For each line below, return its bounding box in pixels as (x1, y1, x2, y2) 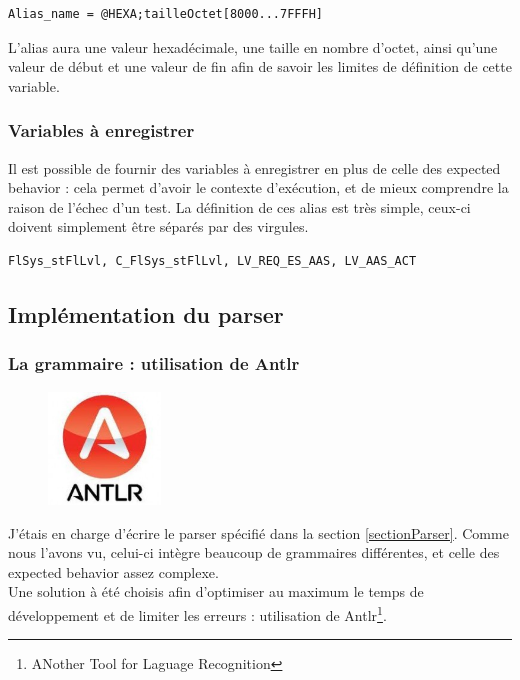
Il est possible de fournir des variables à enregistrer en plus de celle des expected (8, 157, 501, 178)
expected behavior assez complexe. (8, 561, 219, 582)
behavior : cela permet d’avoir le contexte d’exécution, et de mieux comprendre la (8, 177, 509, 198)
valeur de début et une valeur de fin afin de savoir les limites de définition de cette (8, 56, 512, 77)
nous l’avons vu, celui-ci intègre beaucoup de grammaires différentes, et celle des (8, 542, 500, 563)
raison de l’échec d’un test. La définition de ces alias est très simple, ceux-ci (8, 196, 471, 217)
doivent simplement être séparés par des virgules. (8, 216, 309, 237)
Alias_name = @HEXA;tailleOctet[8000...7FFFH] (8, 7, 323, 21)
